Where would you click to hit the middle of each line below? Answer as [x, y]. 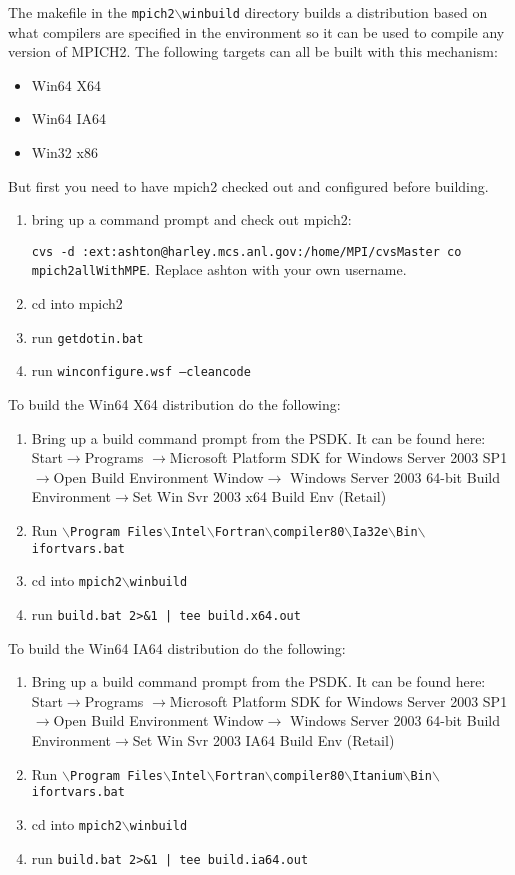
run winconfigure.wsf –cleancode [141, 370]
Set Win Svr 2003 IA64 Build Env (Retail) [263, 740]
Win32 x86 [64, 152]
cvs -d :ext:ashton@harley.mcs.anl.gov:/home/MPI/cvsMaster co [246, 251]
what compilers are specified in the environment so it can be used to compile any [256, 31]
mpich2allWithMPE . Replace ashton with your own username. [219, 269]
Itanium [377, 775]
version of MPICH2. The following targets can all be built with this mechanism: [253, 51]
